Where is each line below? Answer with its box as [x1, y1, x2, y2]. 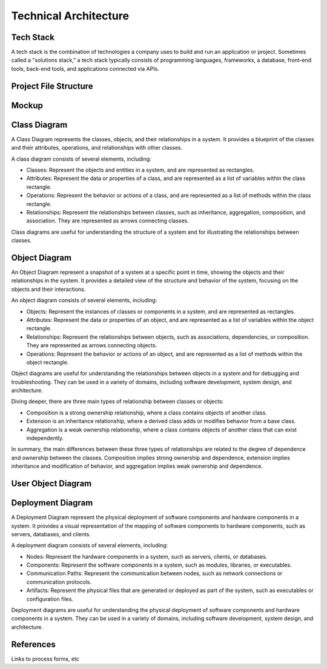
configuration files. [26, 595, 74, 602]
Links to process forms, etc [11, 655, 80, 662]
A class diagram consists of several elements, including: [11, 155, 151, 162]
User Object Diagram [11, 479, 92, 488]
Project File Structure [11, 81, 93, 91]
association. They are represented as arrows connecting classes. [26, 217, 189, 224]
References [11, 639, 56, 650]
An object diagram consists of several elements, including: [11, 297, 157, 304]
